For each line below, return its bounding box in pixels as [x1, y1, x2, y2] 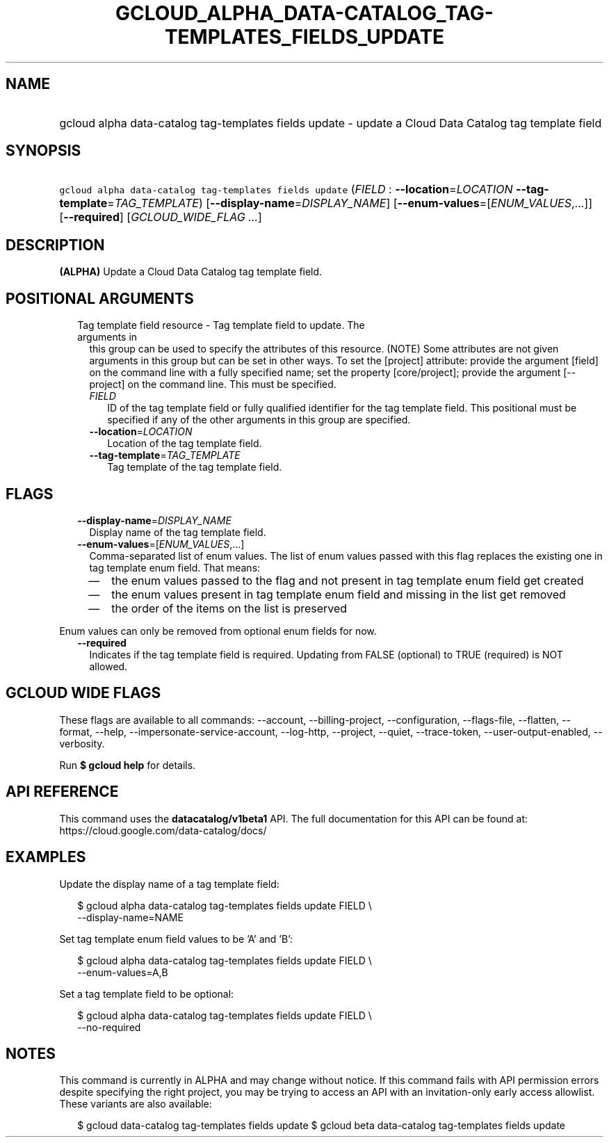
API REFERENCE [6, 783, 119, 801]
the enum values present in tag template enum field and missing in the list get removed [111, 587, 566, 601]
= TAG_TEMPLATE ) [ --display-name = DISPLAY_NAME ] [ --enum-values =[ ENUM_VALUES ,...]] [107, 196, 593, 211]
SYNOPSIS [6, 142, 81, 160]
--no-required [77, 1021, 141, 1033]
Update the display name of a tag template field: [59, 877, 279, 890]
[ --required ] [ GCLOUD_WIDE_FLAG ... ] [59, 210, 262, 225]
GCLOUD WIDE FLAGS [6, 684, 161, 702]
